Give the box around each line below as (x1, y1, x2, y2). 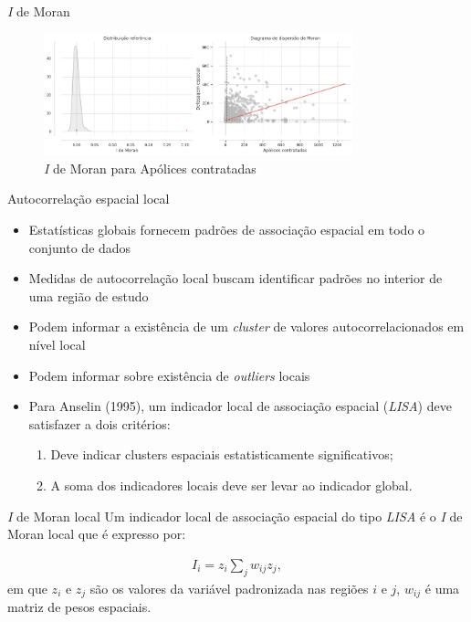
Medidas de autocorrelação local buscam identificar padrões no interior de (28, 269, 443, 288)
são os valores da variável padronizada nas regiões (89, 578, 369, 597)
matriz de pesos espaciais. (7, 597, 152, 617)
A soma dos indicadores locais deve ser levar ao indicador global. (50, 476, 413, 494)
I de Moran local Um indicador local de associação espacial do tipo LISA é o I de (7, 506, 463, 525)
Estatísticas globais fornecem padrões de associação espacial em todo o (28, 220, 425, 239)
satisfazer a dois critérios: (28, 414, 171, 433)
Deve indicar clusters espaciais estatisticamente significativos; (50, 445, 393, 464)
